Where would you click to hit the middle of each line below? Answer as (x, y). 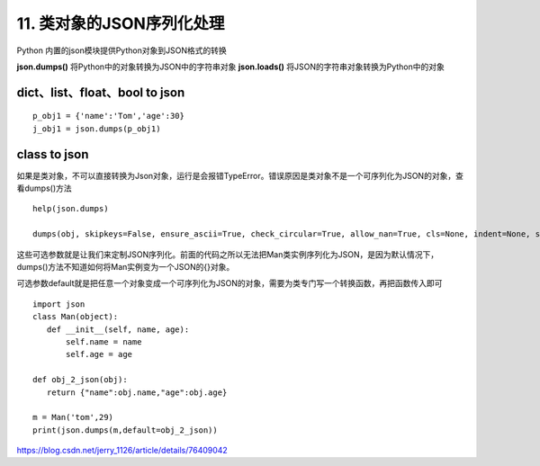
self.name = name (104, 341)
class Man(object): (76, 317)
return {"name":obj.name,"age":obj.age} (137, 392)
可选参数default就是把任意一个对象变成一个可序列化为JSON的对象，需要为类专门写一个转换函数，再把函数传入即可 (229, 283)
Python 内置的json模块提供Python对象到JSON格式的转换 (121, 50)
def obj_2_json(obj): (80, 380)
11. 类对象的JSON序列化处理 (121, 23)
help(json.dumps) (71, 209)
